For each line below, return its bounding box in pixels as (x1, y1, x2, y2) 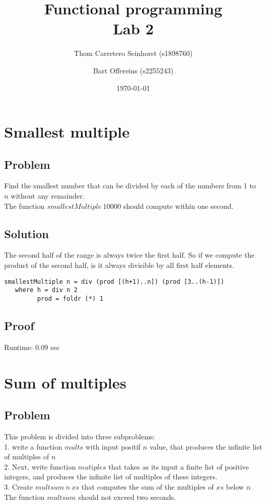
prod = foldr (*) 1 (37, 295, 104, 302)
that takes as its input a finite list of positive (108, 461, 249, 472)
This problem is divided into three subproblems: (4, 431, 155, 441)
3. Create (4, 481, 33, 492)
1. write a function (4, 441, 63, 452)
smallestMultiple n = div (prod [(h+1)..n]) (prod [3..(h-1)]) (4, 278, 224, 285)
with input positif (85, 441, 141, 452)
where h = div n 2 (15, 286, 78, 294)
